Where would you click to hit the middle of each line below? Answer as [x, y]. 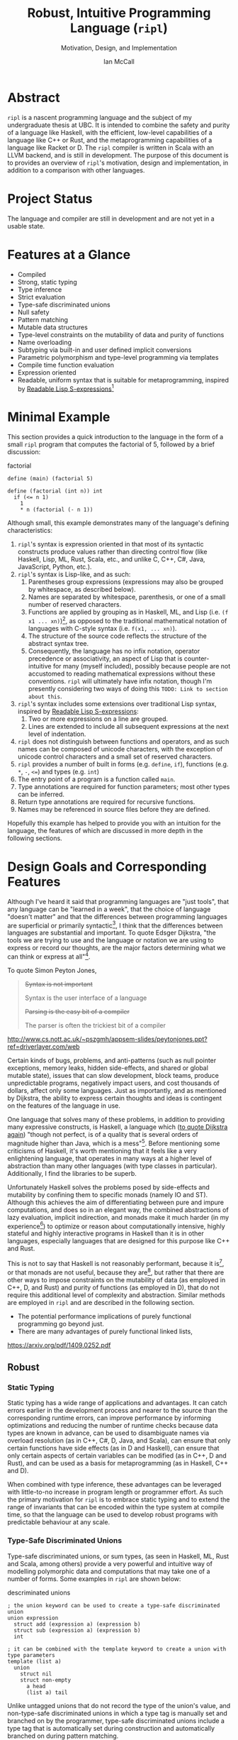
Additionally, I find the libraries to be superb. [72, 1173]
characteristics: [30, 531]
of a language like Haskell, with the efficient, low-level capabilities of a [110, 132]
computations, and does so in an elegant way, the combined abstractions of [118, 1210]
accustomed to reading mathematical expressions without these [122, 673]
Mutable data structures [53, 327]
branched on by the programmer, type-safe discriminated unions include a [116, 1720]
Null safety [33, 312]
